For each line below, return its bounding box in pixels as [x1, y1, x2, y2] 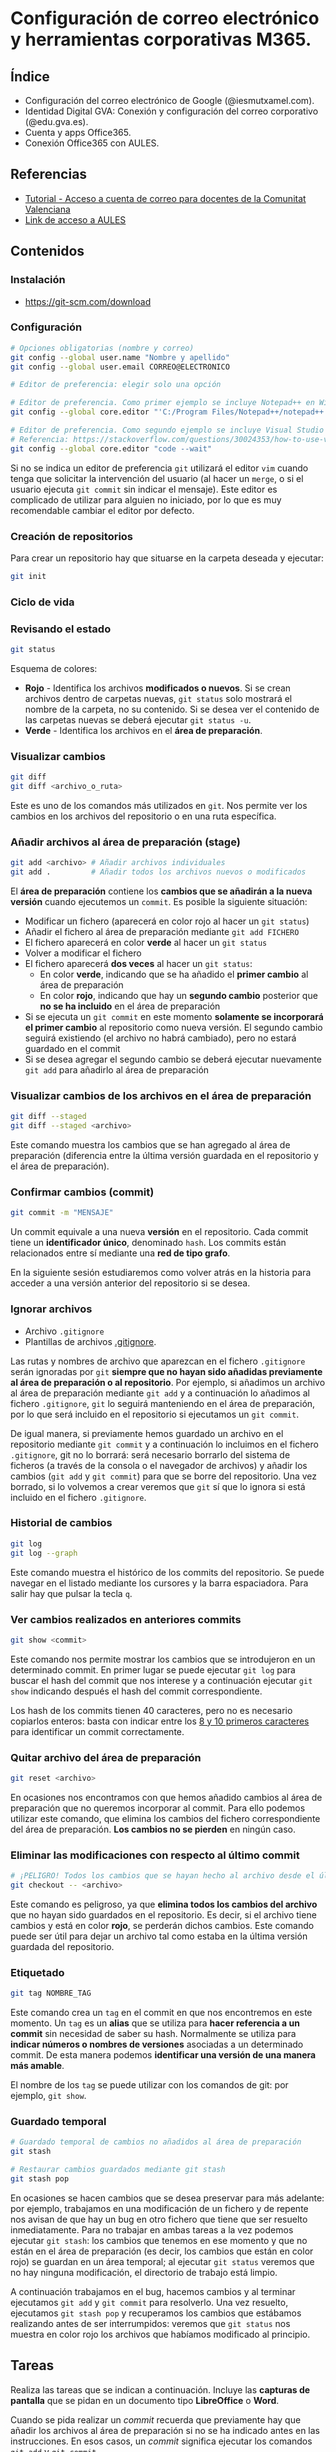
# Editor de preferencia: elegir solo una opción [10, 380, 222, 390]
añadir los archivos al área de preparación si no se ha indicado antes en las [10, 2424, 320, 2436]
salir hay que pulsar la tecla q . [10, 1587, 133, 1599]
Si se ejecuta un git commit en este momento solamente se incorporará [24, 1011, 324, 1023]
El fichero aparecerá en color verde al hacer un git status [24, 937, 268, 949]
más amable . [10, 2060, 65, 2072]
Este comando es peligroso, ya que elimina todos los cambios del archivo [10, 1898, 318, 1910]
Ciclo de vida [10, 595, 75, 609]
